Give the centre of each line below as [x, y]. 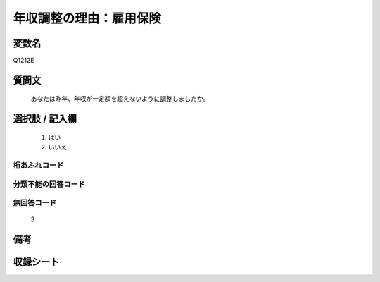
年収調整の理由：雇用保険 [87, 18]
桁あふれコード [38, 166]
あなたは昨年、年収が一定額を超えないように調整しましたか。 [120, 99]
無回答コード [35, 203]
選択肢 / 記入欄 [45, 119]
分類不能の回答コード [49, 184]
